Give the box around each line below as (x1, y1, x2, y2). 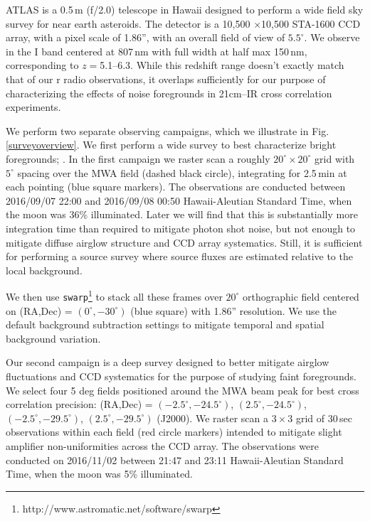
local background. (6, 262, 83, 277)
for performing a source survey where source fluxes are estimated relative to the (6, 249, 353, 264)
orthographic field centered (243, 289, 359, 304)
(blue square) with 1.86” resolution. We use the (130, 303, 337, 318)
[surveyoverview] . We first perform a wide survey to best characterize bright (6, 137, 337, 152)
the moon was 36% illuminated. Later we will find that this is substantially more (6, 207, 358, 222)
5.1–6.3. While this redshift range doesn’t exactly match (100, 58, 344, 72)
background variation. (6, 331, 101, 345)
